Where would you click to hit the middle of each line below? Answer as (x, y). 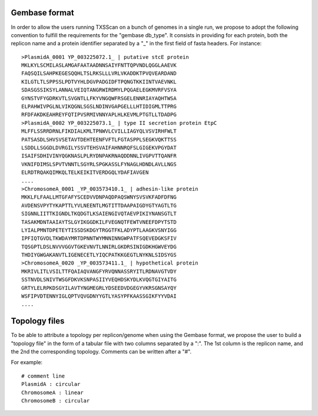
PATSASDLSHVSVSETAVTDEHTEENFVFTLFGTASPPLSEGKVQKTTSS (99, 139)
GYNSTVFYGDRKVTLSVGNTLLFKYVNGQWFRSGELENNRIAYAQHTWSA (99, 98)
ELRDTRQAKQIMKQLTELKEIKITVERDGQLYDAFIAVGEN (85, 173)
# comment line (43, 376)
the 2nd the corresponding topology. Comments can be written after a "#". (101, 352)
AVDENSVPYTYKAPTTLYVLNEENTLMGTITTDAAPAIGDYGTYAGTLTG (99, 205)
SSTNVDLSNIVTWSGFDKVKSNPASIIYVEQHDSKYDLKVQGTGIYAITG (99, 280)
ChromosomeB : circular (56, 401)
